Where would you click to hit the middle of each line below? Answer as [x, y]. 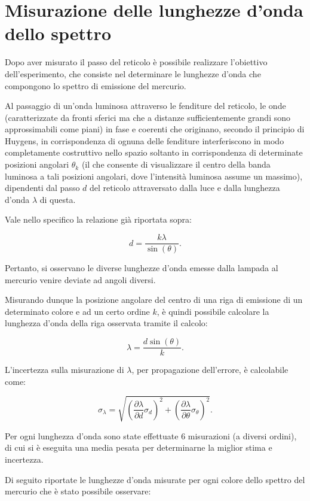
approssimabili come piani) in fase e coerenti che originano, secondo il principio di [155, 129]
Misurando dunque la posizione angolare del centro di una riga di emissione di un [154, 300]
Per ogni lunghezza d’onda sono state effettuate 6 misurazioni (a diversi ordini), [151, 435]
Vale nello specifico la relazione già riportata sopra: [98, 219]
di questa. [58, 199]
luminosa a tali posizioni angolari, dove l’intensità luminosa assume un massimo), [154, 176]
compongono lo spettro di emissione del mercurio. [96, 85]
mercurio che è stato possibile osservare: [78, 491]
